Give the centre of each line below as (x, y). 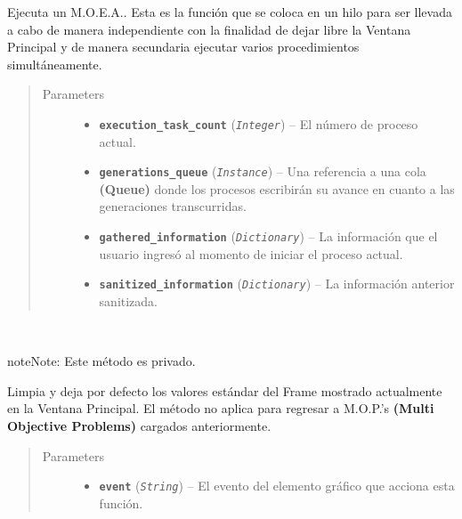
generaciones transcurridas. (173, 206)
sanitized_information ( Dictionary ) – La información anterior (277, 284)
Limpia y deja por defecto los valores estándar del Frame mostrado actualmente (225, 390)
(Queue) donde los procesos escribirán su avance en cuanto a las (277, 188)
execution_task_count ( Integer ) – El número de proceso (259, 123)
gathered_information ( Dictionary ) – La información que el (268, 236)
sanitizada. (129, 300)
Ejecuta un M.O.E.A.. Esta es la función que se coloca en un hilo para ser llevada (230, 12)
